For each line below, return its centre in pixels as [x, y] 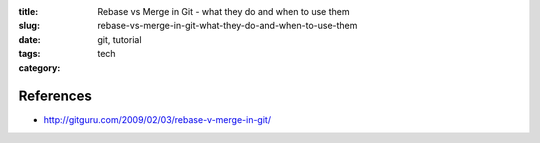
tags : [29, 54]
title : [28, 11]
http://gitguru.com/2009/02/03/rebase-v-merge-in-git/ [157, 120]
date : [29, 39]
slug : [29, 26]
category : [39, 67]
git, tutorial [119, 39]
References [55, 96]
